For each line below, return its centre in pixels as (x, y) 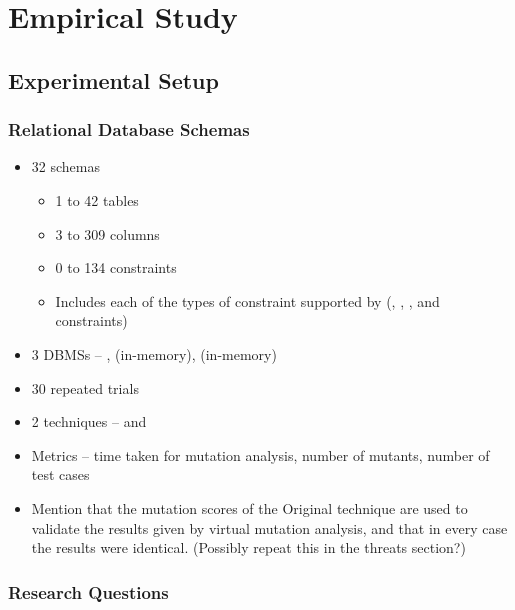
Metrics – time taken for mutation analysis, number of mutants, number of (260, 454)
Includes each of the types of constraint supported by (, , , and (247, 300)
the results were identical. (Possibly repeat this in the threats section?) (248, 547)
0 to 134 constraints (116, 267)
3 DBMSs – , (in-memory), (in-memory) (154, 353)
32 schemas (65, 166)
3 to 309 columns (107, 233)
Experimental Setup (113, 79)
